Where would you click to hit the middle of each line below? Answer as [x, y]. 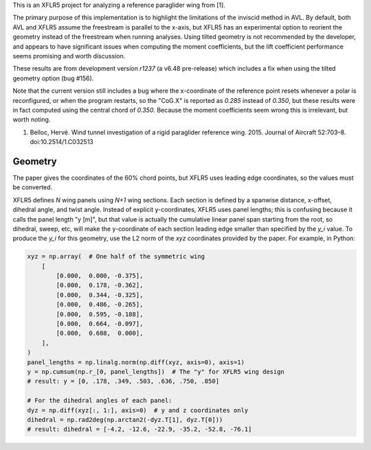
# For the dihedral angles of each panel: [100, 401]
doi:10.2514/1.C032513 [62, 142]
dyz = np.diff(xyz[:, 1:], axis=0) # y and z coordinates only [138, 410]
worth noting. [32, 119]
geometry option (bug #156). [53, 78]
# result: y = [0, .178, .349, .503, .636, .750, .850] [123, 381]
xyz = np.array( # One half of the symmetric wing [116, 257]
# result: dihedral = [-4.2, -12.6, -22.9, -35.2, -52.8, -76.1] [139, 429]
